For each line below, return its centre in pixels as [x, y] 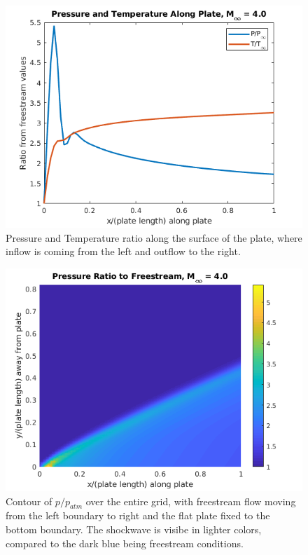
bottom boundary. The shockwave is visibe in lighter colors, [134, 529]
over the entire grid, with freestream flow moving [191, 501]
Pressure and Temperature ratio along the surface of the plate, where [154, 237]
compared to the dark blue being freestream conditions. [125, 543]
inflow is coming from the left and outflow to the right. [123, 251]
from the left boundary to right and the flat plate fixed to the [138, 515]
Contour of [29, 501]
